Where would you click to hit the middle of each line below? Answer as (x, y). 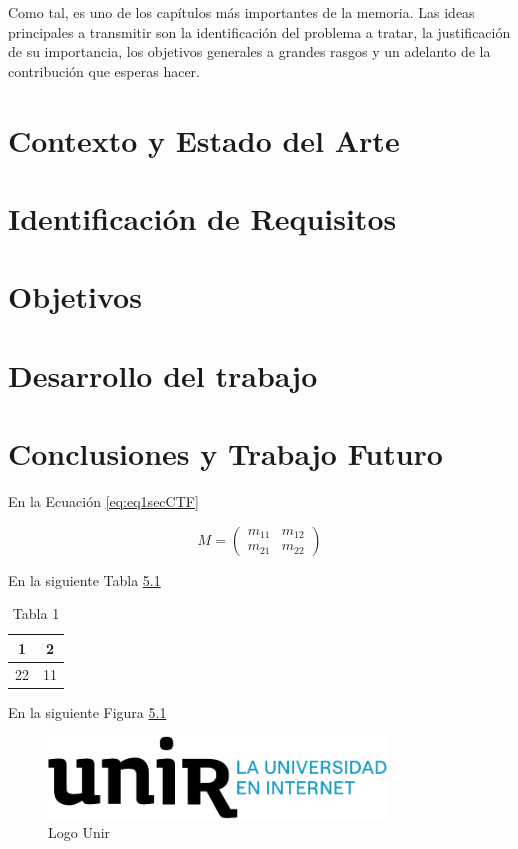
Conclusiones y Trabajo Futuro (225, 453)
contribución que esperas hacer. (104, 70)
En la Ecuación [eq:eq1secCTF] (103, 501)
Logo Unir (79, 832)
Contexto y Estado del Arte (204, 139)
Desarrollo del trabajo (163, 374)
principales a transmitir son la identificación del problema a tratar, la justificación (259, 31)
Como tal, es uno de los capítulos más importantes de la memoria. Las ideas (241, 12)
